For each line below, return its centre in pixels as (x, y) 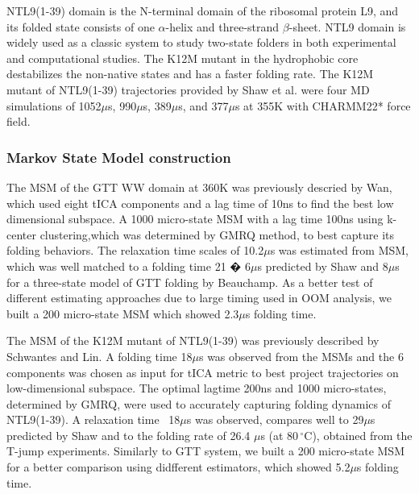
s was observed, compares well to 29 (275, 419)
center (21, 234)
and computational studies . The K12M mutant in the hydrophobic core (183, 58)
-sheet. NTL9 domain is (347, 26)
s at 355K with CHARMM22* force (323, 105)
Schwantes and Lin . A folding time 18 (100, 356)
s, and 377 (203, 105)
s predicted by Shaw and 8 (323, 266)
